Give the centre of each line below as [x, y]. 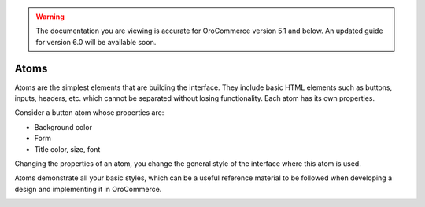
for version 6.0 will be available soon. [96, 42]
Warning [50, 17]
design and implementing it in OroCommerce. [88, 189]
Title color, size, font [67, 149]
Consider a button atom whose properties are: [89, 113]
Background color [63, 127]
